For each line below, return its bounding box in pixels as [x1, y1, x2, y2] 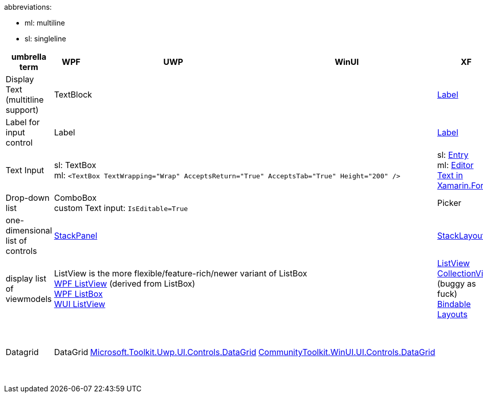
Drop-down [6, 193, 50, 203]
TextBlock [54, 89, 92, 100]
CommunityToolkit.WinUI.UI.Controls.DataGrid [258, 347, 435, 357]
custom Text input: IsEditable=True [54, 203, 188, 213]
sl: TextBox [54, 160, 96, 170]
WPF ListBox [54, 289, 103, 299]
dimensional [6, 225, 52, 236]
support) [6, 105, 39, 115]
